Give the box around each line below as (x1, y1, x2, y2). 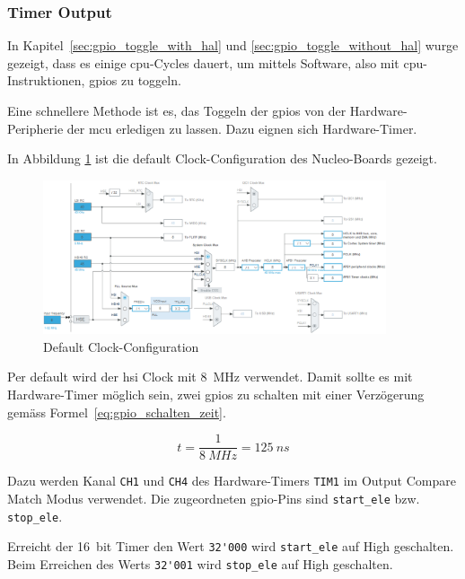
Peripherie (7, 118, 64, 137)
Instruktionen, (7, 71, 85, 90)
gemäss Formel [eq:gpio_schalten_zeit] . (7, 402, 226, 421)
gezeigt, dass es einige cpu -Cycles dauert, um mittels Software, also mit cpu (7, 53, 424, 72)
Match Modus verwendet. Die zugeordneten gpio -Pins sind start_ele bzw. (7, 488, 420, 507)
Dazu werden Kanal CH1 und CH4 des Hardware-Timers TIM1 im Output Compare (7, 471, 456, 490)
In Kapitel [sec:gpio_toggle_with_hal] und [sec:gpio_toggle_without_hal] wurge (7, 36, 459, 55)
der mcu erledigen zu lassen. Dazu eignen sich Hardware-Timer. (66, 118, 417, 137)
